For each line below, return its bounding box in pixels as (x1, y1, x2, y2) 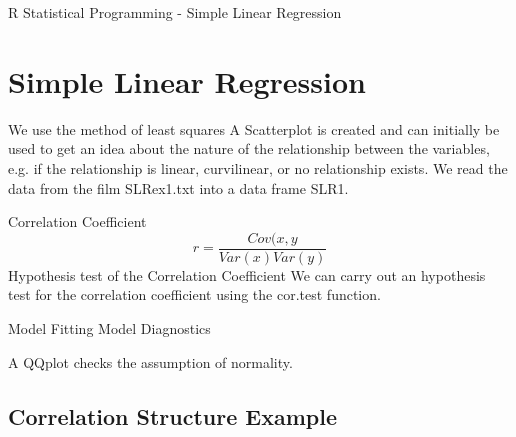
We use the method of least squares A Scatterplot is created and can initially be (8, 118, 500, 139)
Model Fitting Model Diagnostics (8, 317, 211, 338)
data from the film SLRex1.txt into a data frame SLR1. (8, 177, 349, 198)
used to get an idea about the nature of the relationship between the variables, (8, 138, 490, 159)
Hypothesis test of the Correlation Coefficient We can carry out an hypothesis (8, 264, 486, 285)
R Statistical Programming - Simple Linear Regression (8, 2, 342, 22)
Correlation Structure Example (8, 400, 338, 431)
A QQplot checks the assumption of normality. (8, 351, 293, 372)
